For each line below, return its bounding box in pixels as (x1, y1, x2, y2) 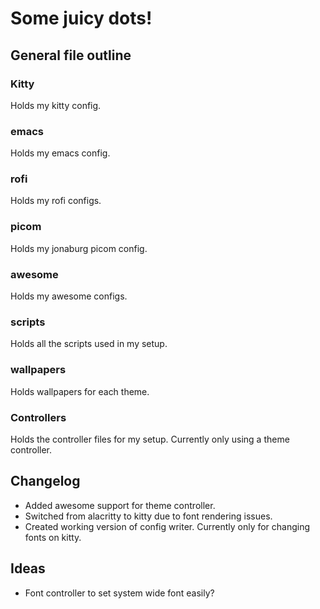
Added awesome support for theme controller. (24, 499, 216, 511)
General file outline (10, 47, 132, 64)
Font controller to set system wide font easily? (24, 587, 215, 599)
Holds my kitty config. (10, 99, 102, 111)
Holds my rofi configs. (10, 195, 102, 207)
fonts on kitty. (24, 531, 82, 543)
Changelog (10, 473, 81, 490)
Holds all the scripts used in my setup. (10, 338, 168, 350)
